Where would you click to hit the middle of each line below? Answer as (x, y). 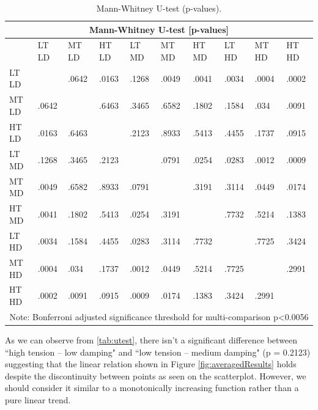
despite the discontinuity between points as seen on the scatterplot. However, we (156, 375)
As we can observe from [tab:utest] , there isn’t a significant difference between (151, 339)
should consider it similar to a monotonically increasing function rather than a (152, 388)
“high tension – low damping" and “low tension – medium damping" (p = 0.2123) (158, 352)
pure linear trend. (38, 399)
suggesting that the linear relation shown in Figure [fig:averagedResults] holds (151, 364)
